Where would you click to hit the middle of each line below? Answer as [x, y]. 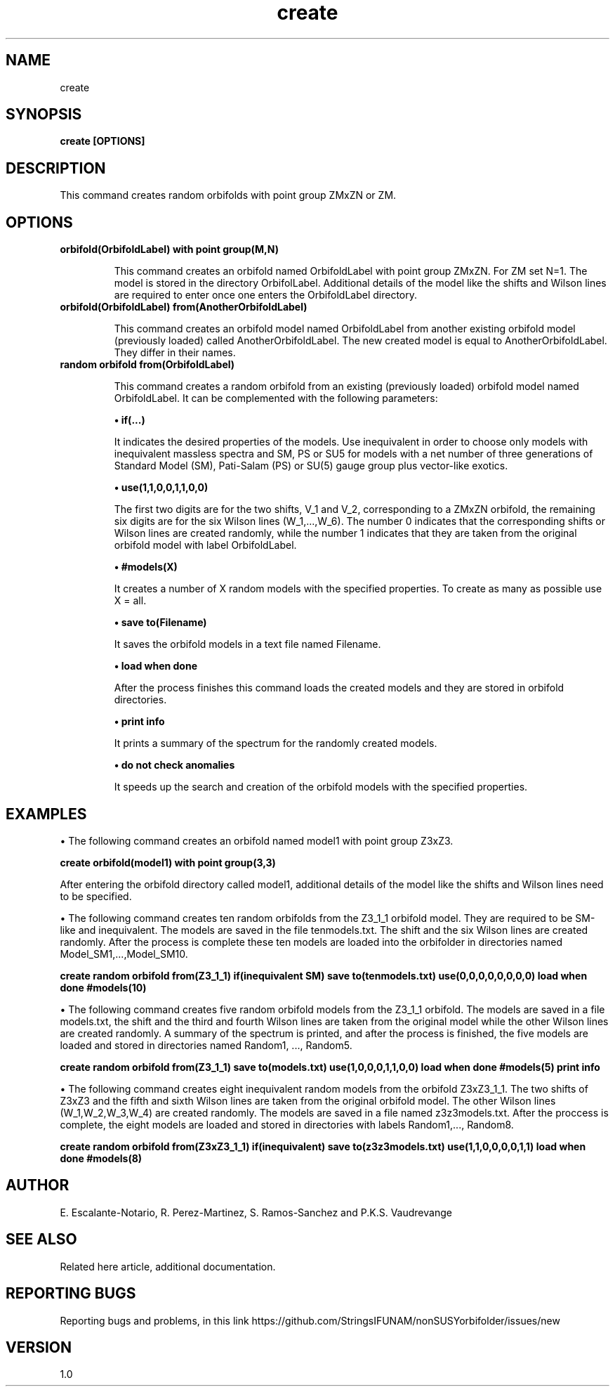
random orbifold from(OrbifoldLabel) [147, 365]
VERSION [39, 1347]
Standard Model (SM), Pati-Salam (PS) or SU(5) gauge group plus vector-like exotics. [311, 466]
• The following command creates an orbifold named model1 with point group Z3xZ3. [257, 840]
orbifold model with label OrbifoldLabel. [205, 545]
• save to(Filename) [160, 623]
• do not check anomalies [174, 765]
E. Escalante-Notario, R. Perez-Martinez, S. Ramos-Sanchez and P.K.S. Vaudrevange [256, 1212]
